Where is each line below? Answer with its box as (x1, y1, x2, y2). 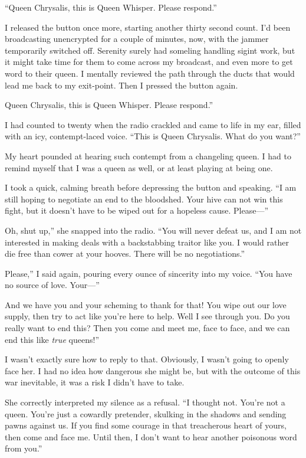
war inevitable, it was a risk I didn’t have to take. (5, 376, 185, 388)
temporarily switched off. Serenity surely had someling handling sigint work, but (5, 44, 295, 56)
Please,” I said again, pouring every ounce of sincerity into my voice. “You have (5, 267, 292, 279)
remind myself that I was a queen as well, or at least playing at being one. (5, 161, 273, 174)
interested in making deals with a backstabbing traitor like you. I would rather (5, 235, 289, 248)
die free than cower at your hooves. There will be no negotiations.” (5, 247, 245, 260)
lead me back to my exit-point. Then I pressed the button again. (5, 78, 238, 91)
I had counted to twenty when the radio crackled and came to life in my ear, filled (5, 118, 301, 130)
